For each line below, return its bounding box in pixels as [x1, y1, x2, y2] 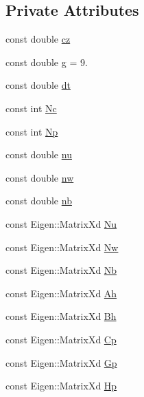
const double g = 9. [5, 54, 88, 69]
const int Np [5, 124, 58, 138]
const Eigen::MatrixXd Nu [5, 216, 117, 230]
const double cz [5, 32, 71, 46]
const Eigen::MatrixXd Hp [5, 378, 117, 393]
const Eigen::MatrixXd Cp [5, 332, 117, 346]
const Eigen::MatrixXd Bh [5, 309, 117, 323]
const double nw [5, 170, 74, 184]
